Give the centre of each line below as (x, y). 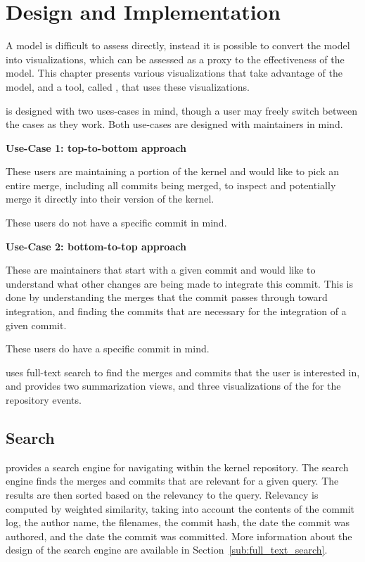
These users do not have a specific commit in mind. (116, 223)
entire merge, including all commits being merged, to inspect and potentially (171, 185)
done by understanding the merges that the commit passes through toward (167, 297)
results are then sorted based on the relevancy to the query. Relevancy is (162, 494)
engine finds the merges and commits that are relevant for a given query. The (172, 481)
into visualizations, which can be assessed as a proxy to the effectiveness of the (175, 59)
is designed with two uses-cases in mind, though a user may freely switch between (181, 110)
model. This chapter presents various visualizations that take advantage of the (174, 73)
